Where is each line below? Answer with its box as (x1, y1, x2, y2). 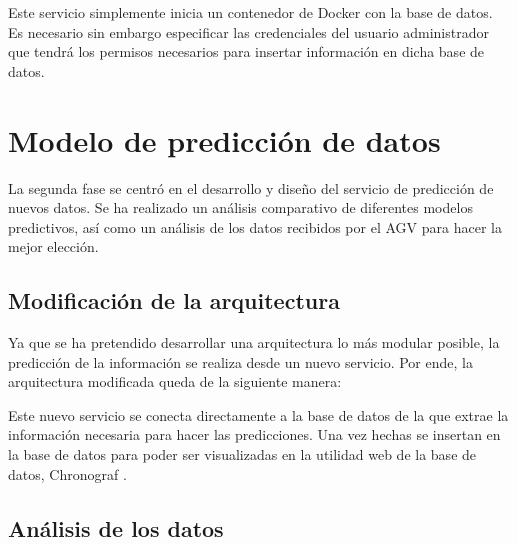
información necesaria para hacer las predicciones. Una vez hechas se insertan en (8, 424, 501, 445)
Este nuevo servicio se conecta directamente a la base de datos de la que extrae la (8, 404, 509, 425)
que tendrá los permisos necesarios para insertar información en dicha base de (8, 41, 485, 62)
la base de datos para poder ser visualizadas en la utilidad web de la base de (8, 444, 477, 465)
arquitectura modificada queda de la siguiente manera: (8, 371, 342, 392)
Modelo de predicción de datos (8, 119, 441, 160)
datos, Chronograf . (8, 463, 127, 484)
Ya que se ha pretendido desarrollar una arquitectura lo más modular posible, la (8, 332, 500, 353)
